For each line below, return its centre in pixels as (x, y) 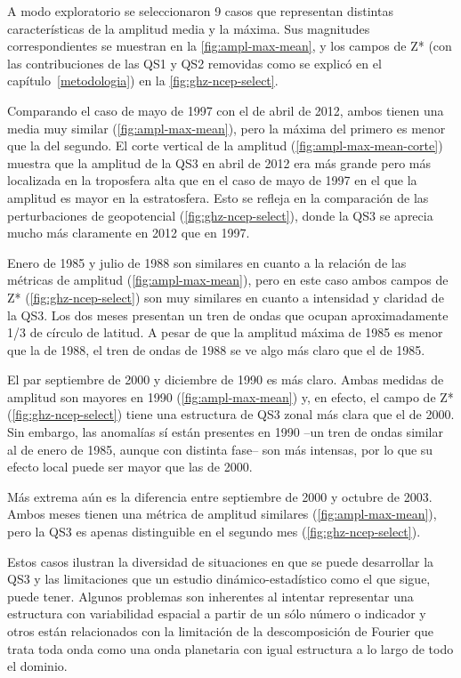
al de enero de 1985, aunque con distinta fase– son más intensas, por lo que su (220, 449)
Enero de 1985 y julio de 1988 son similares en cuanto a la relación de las (207, 262)
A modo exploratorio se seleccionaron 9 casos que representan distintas (200, 11)
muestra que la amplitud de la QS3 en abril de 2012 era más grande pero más (219, 162)
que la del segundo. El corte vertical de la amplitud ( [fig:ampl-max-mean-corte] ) (225, 145)
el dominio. (37, 666)
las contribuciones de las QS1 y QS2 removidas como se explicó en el (194, 63)
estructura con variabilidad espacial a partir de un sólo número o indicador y (217, 613)
